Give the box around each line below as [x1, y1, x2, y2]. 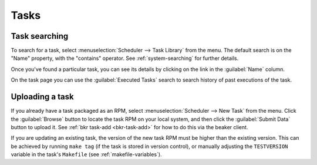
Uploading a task [11, 92, 74, 102]
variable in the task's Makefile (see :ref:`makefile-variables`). [11, 151, 162, 158]
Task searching [11, 31, 69, 41]
